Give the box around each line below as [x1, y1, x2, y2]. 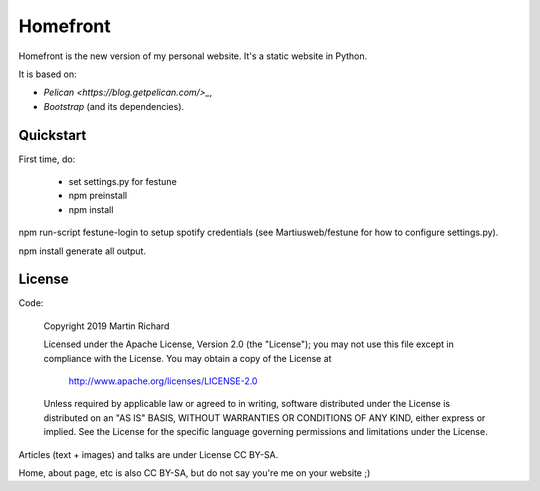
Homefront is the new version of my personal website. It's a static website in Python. [18, 50, 368, 62]
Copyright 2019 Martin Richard [43, 320, 170, 332]
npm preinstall [68, 190, 128, 202]
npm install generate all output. [18, 245, 147, 257]
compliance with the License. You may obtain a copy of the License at [43, 352, 332, 364]
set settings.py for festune [68, 176, 177, 188]
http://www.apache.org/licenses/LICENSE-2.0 [68, 375, 258, 387]
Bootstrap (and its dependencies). [43, 100, 185, 112]
